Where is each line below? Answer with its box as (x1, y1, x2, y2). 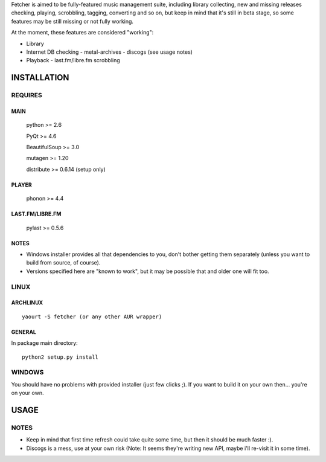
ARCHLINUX (11, 299, 43, 306)
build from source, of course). (26, 259, 101, 266)
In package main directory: (11, 339, 78, 347)
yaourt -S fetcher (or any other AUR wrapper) (22, 313, 162, 320)
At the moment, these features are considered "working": (11, 29, 154, 36)
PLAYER (11, 181, 33, 188)
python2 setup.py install (22, 353, 99, 361)
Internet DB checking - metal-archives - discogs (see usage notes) (26, 48, 193, 56)
